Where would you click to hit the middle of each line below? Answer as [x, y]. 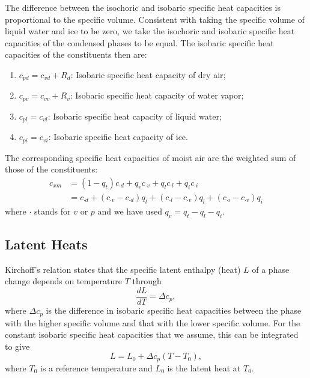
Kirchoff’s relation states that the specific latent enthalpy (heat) [123, 269]
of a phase [271, 269]
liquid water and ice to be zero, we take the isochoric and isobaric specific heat [150, 31]
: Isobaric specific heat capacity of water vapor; [157, 95]
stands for [53, 211]
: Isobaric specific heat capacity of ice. [118, 137]
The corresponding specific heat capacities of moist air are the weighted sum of [150, 157]
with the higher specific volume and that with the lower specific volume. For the [153, 322]
